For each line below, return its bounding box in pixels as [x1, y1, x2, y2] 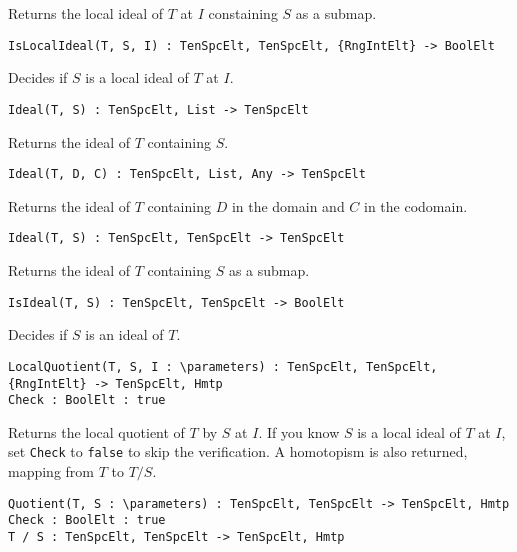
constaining [208, 3, 278, 23]
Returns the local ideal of [8, 3, 164, 23]
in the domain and [231, 195, 345, 216]
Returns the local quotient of [8, 421, 185, 442]
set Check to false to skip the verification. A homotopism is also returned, [8, 441, 468, 462]
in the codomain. [364, 195, 468, 216]
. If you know [258, 421, 340, 442]
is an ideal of [85, 324, 164, 345]
